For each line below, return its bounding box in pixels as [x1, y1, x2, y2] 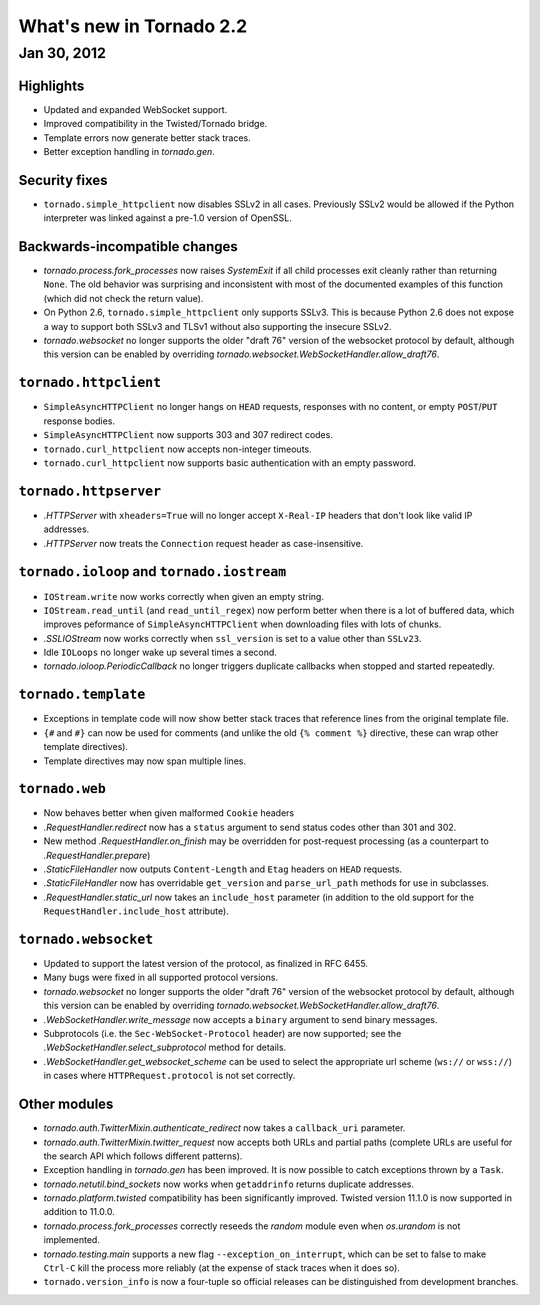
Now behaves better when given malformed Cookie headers [43, 807, 295, 819]
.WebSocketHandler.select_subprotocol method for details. [43, 1041, 287, 1054]
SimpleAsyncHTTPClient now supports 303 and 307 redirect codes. [43, 429, 334, 441]
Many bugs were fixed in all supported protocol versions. [43, 971, 279, 984]
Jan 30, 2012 [18, 44, 107, 62]
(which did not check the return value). [43, 292, 204, 304]
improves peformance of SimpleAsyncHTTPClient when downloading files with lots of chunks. [43, 618, 442, 630]
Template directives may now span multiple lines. [43, 755, 247, 767]
